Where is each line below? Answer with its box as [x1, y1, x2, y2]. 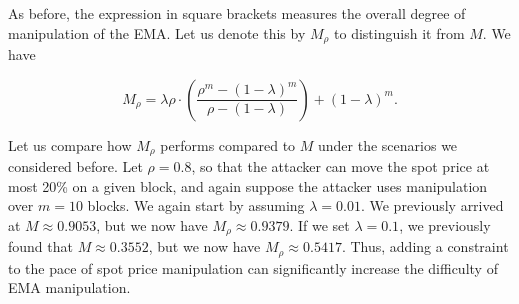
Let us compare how [8, 134, 132, 155]
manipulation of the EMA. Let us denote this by [8, 22, 306, 43]
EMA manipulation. [8, 277, 131, 298]
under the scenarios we [318, 134, 458, 155]
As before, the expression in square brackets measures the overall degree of [8, 3, 466, 23]
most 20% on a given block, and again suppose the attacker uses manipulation [8, 175, 488, 196]
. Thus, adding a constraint [341, 236, 509, 257]
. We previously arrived [360, 195, 504, 216]
